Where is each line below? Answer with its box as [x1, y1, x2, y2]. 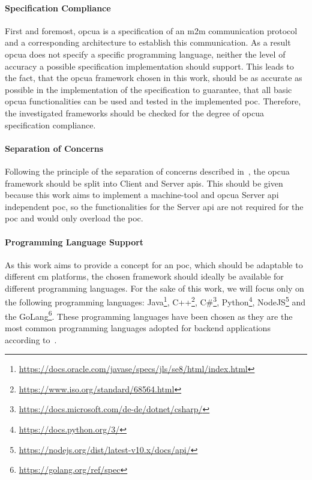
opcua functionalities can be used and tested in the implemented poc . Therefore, [5, 95, 301, 107]
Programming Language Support [5, 235, 144, 248]
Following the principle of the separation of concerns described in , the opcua [5, 164, 290, 177]
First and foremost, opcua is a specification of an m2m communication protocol [5, 24, 298, 37]
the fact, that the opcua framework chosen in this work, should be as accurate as [5, 71, 302, 84]
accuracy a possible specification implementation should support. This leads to [5, 59, 294, 72]
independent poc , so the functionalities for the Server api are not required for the [5, 200, 304, 212]
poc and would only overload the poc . [5, 212, 143, 224]
